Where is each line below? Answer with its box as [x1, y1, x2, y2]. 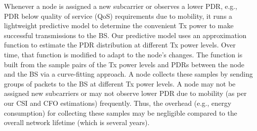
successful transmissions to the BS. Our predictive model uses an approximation [4, 30, 247, 40]
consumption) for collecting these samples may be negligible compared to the [4, 107, 237, 118]
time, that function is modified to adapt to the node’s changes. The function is [4, 49, 243, 59]
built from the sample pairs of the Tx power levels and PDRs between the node [4, 59, 245, 69]
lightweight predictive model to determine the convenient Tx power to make [4, 20, 234, 31]
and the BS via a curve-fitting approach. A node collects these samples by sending [4, 69, 253, 79]
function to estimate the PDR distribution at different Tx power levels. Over [4, 40, 236, 50]
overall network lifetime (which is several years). [4, 117, 150, 128]
